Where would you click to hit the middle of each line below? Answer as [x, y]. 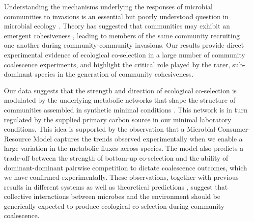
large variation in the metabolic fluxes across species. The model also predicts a [124, 148]
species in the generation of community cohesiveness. [114, 74]
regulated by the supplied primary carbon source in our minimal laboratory [118, 119]
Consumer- [234, 129]
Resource [17, 138]
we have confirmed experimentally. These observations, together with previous [121, 177]
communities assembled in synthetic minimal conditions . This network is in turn [126, 109]
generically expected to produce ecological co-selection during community [114, 206]
